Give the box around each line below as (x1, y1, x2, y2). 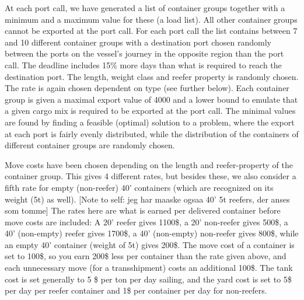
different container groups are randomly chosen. (5, 139, 175, 151)
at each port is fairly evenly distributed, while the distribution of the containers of (5, 127, 299, 139)
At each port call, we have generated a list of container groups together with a (5, 2, 285, 13)
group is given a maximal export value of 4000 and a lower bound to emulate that (5, 93, 298, 105)
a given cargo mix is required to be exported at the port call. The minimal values (5, 104, 296, 117)
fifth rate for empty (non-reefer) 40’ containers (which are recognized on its (5, 181, 274, 193)
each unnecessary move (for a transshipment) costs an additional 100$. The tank (5, 261, 293, 274)
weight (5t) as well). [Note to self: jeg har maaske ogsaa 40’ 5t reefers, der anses (5, 193, 290, 205)
